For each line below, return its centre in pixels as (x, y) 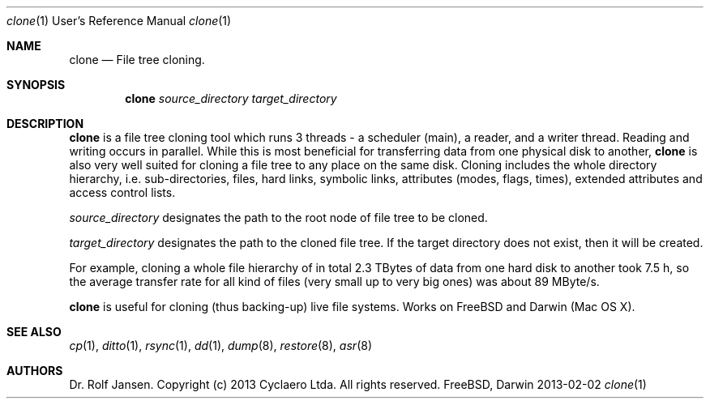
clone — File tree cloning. (137, 60)
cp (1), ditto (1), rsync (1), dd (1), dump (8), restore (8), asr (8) (220, 345)
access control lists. (122, 192)
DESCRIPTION (45, 124)
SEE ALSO (34, 332)
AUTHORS (35, 371)
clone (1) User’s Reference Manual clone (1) (119, 21)
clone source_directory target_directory (231, 98)
